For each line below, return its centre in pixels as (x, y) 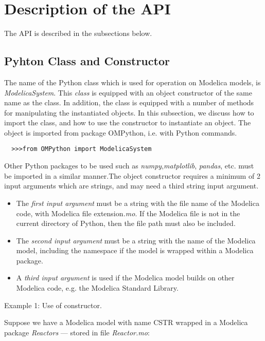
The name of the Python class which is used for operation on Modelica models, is (132, 82)
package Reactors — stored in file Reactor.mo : (77, 332)
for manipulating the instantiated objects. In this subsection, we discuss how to (129, 112)
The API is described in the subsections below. (78, 33)
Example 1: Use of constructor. (53, 305)
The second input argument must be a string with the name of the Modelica (136, 240)
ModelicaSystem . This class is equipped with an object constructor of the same (128, 92)
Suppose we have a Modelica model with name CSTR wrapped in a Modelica (126, 322)
